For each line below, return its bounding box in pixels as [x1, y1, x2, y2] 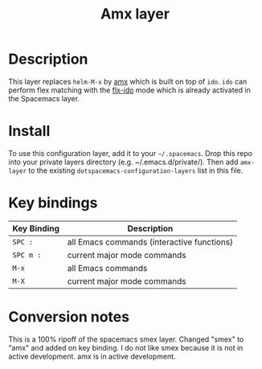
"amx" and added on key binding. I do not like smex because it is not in [8, 342, 244, 352]
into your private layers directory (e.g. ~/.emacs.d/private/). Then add [8, 157, 239, 166]
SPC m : [12, 250, 42, 260]
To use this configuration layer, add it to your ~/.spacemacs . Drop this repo [8, 148, 253, 158]
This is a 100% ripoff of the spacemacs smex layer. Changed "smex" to [8, 334, 244, 344]
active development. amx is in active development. [8, 351, 176, 361]
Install [8, 122, 51, 141]
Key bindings [8, 194, 98, 212]
